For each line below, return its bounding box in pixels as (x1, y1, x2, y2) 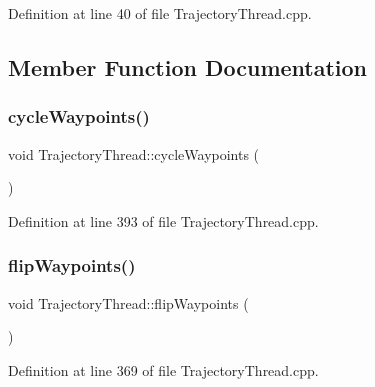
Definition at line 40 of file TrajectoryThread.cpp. (8, 3, 312, 23)
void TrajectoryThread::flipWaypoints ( (8, 292, 249, 313)
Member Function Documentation (8, 51, 368, 82)
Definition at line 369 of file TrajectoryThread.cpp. (8, 359, 319, 380)
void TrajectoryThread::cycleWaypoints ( (8, 143, 260, 164)
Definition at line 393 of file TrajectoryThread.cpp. (8, 210, 319, 231)
